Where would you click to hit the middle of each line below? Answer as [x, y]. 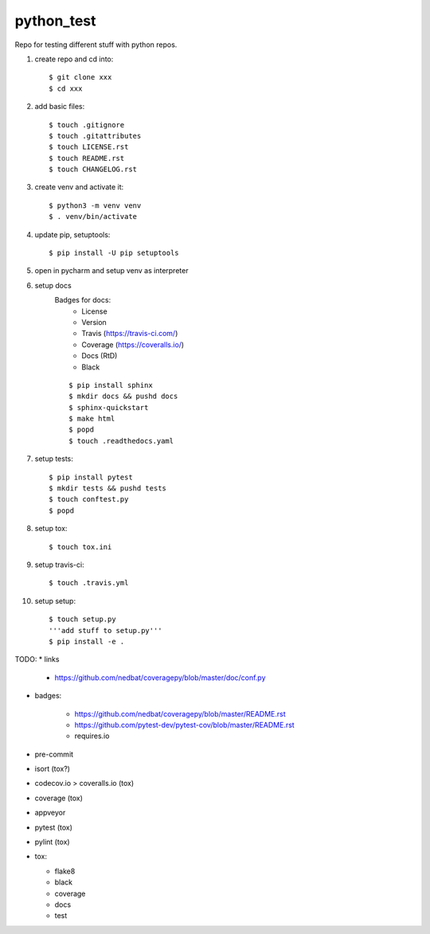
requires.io [92, 736]
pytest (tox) [54, 827]
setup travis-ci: [59, 565]
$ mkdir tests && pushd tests [108, 488]
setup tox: [51, 529]
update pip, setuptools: [72, 234]
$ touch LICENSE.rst [89, 147]
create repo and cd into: [74, 59]
